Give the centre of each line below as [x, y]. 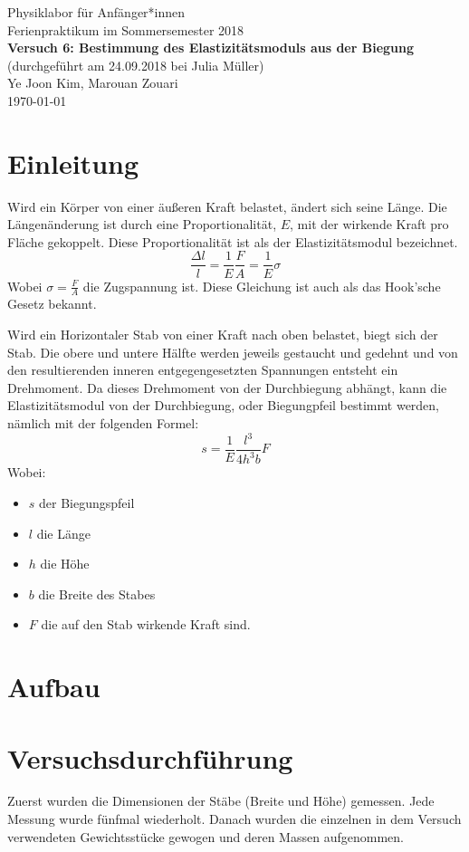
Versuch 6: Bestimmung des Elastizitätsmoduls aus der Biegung [211, 48]
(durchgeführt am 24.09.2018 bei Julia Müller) [136, 65]
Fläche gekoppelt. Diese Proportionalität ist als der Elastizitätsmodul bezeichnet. [233, 241]
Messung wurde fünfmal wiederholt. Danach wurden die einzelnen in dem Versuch [234, 819]
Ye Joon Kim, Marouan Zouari [93, 83]
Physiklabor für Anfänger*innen [96, 12]
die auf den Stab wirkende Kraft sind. [146, 624]
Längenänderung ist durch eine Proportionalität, [142, 224]
